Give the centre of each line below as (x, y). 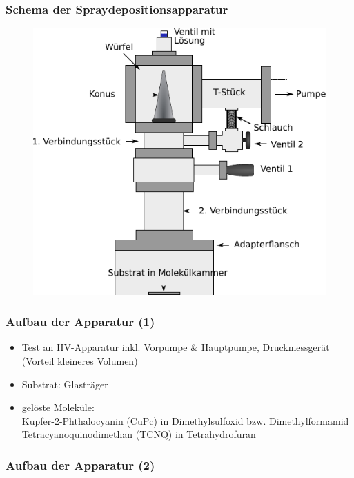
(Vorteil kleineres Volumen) (80, 361)
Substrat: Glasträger (65, 384)
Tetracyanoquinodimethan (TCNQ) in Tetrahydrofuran (139, 434)
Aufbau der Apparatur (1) (80, 322)
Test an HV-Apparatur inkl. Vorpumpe (105, 347)
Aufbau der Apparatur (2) (80, 465)
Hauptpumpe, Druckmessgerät (265, 347)
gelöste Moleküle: (58, 407)
